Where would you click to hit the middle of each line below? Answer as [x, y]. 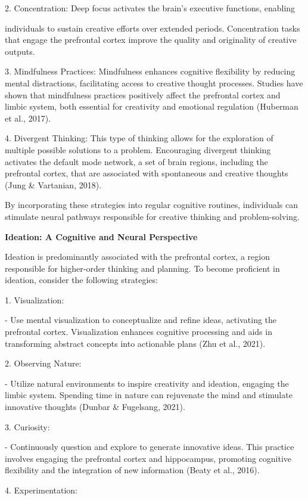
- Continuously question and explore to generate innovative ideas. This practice [150, 447]
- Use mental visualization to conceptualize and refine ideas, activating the [141, 320]
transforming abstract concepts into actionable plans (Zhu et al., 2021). [135, 343]
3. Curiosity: [27, 426]
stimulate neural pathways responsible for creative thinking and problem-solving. [152, 216]
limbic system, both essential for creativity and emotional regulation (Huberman [152, 106]
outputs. [20, 51]
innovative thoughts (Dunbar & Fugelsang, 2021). [95, 407]
